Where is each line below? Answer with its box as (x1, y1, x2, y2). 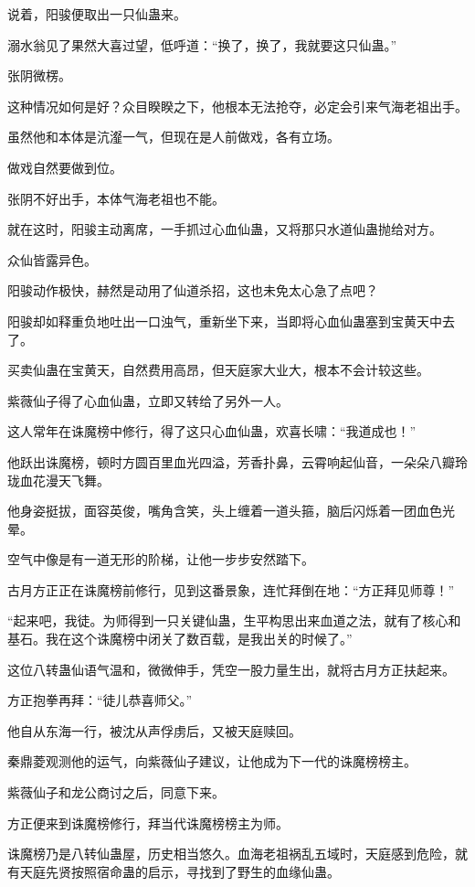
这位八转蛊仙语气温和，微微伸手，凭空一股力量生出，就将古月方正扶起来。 (7, 659, 455, 679)
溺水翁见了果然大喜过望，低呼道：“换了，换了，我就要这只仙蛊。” (7, 35, 397, 54)
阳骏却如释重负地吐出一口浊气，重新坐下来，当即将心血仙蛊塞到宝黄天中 (7, 311, 442, 330)
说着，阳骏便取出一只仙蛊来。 (7, 5, 186, 23)
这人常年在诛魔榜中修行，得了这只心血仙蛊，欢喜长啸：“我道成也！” (7, 422, 417, 441)
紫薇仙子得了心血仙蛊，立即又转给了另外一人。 (7, 390, 289, 410)
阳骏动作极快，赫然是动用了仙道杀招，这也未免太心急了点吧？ (7, 281, 378, 300)
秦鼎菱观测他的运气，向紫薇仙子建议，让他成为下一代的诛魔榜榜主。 (7, 752, 417, 771)
